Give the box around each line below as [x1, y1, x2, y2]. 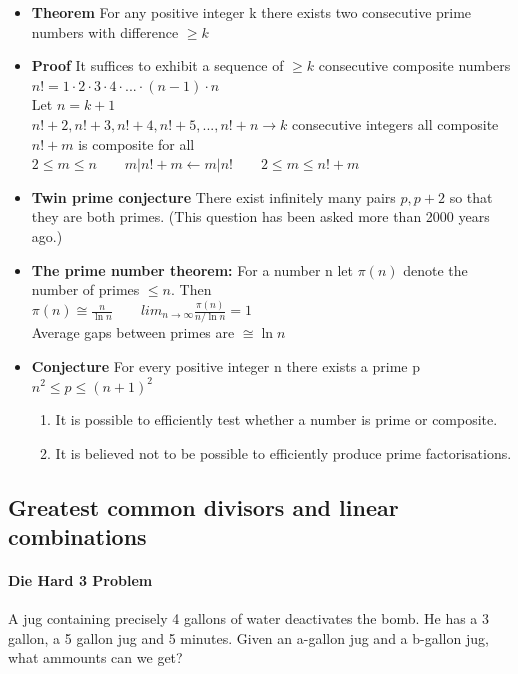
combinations [8, 521, 147, 552]
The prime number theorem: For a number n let [31, 259, 354, 280]
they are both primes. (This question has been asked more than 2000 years [31, 206, 490, 227]
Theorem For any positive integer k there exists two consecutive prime [31, 2, 472, 22]
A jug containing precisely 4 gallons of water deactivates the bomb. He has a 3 [8, 608, 490, 629]
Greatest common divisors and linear [8, 491, 399, 522]
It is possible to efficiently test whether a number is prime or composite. [55, 409, 498, 430]
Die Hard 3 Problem [8, 570, 153, 591]
